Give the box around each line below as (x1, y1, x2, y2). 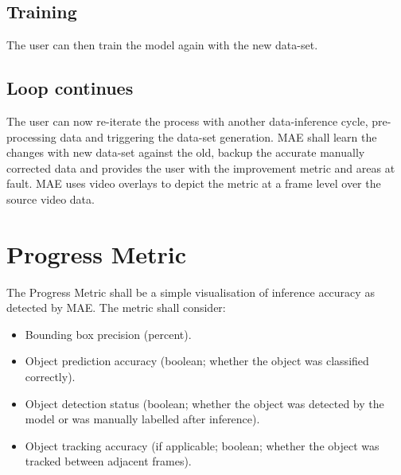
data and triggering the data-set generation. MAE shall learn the (60, 128, 377, 145)
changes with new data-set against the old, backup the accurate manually (6, 144, 365, 161)
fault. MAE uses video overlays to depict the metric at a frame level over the (6, 175, 381, 192)
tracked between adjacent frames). (25, 453, 192, 469)
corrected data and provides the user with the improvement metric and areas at (6, 159, 395, 176)
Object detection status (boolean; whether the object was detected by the (25, 395, 384, 411)
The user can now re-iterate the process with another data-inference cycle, (6, 113, 368, 129)
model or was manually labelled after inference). (25, 411, 260, 427)
